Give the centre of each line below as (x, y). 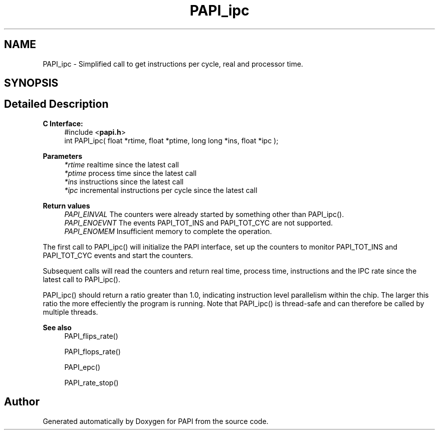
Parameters (63, 156)
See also (57, 327)
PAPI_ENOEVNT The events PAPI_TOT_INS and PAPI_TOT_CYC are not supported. (199, 223)
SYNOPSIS (31, 83)
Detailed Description (56, 104)
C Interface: (63, 123)
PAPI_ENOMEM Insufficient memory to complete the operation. (168, 231)
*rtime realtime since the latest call (122, 164)
